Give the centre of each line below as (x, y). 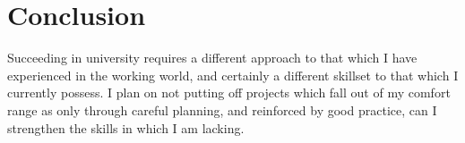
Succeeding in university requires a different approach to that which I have (212, 58)
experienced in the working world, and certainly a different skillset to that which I (233, 75)
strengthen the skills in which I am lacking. (126, 127)
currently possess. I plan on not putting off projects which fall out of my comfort (229, 93)
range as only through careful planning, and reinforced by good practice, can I (222, 109)
